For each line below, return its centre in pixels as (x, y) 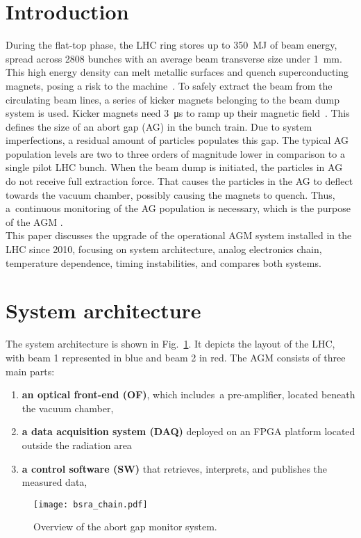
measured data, (54, 482)
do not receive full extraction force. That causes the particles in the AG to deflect (179, 181)
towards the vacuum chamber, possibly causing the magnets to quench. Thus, (170, 194)
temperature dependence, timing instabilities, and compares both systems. (163, 262)
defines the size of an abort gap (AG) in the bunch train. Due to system (159, 126)
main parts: (30, 371)
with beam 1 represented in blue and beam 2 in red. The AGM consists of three (176, 357)
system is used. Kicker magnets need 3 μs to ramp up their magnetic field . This (178, 113)
